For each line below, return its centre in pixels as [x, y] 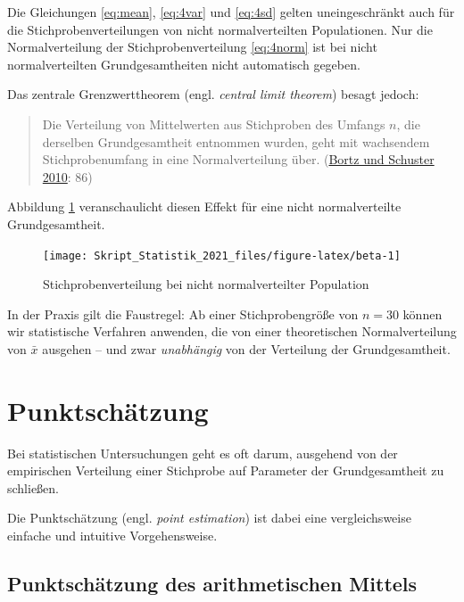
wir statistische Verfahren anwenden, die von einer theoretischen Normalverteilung [232, 331]
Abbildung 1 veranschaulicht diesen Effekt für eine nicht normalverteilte [204, 206]
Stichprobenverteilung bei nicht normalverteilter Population [206, 284]
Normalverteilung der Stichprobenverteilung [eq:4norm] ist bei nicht [192, 47]
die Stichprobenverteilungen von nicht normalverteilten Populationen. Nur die [220, 29]
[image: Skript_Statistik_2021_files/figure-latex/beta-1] [222, 256]
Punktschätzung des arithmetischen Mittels [212, 584]
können [423, 313]
